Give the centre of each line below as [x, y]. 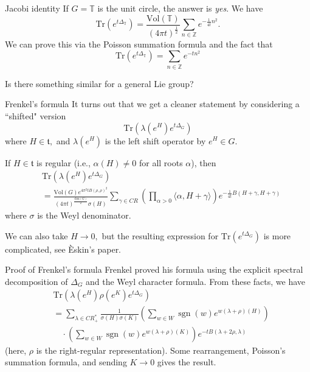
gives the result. [187, 362]
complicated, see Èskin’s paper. [63, 249]
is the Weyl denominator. [84, 215]
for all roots [161, 162]
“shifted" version [36, 115]
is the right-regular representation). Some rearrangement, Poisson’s [161, 350]
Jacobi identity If [37, 8]
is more [277, 235]
